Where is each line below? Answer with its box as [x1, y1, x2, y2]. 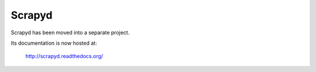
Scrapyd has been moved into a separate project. [11, 29, 130, 36]
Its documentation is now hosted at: [11, 39, 97, 46]
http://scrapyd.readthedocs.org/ [25, 53, 104, 60]
